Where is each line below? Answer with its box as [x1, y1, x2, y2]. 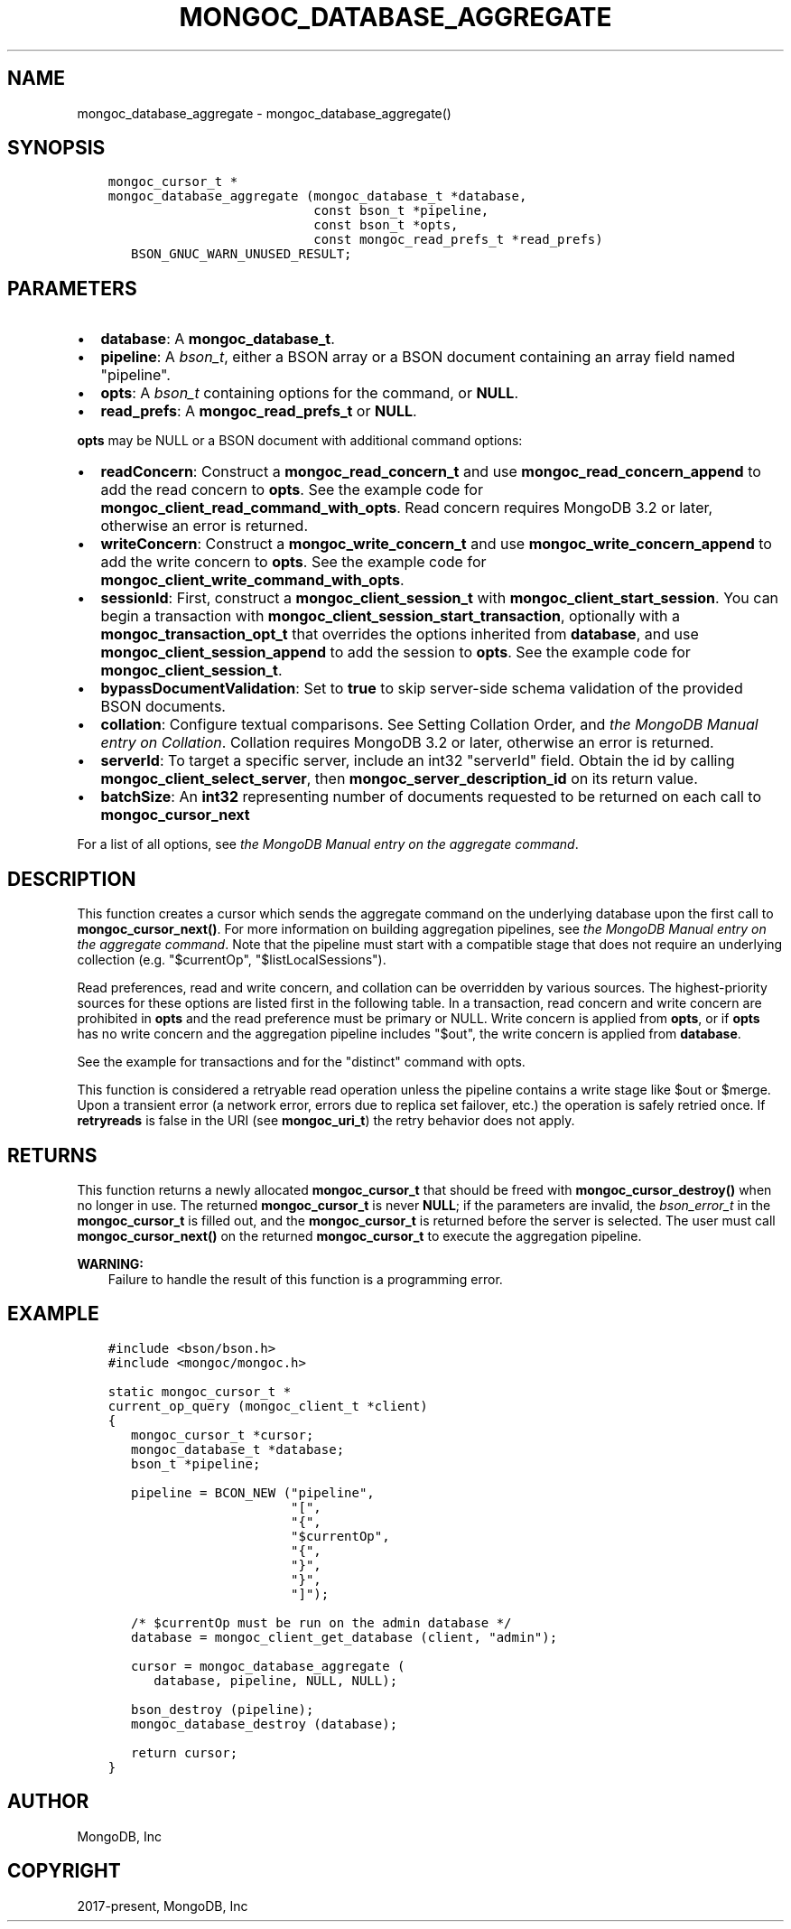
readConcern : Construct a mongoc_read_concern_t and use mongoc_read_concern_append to [100, 462, 761, 481]
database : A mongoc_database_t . [100, 330, 335, 349]
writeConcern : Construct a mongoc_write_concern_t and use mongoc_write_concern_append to [100, 535, 772, 554]
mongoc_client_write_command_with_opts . [100, 571, 405, 590]
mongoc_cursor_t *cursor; [131, 1427, 314, 1442]
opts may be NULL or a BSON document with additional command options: [77, 433, 523, 449]
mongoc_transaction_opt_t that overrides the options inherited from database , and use [100, 625, 699, 644]
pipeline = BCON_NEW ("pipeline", [131, 1485, 375, 1500]
